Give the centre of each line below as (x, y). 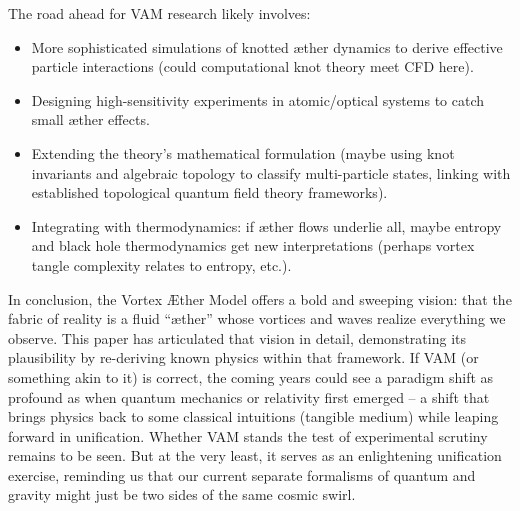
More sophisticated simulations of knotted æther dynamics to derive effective (267, 46)
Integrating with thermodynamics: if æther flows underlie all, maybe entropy (266, 225)
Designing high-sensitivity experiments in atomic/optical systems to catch (258, 99)
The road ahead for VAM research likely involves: (159, 13)
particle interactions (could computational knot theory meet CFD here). (252, 66)
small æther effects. (90, 119)
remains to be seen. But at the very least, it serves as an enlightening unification (255, 455)
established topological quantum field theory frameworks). (209, 192)
